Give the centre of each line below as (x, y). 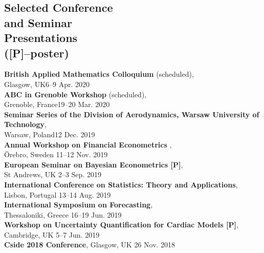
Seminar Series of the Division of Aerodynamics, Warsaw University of (132, 114)
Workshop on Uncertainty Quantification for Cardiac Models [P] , (121, 225)
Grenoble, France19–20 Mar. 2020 (57, 104)
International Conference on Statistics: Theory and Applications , (121, 184)
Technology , (25, 124)
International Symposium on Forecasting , (79, 205)
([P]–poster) (37, 52)
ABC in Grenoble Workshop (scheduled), (75, 94)
